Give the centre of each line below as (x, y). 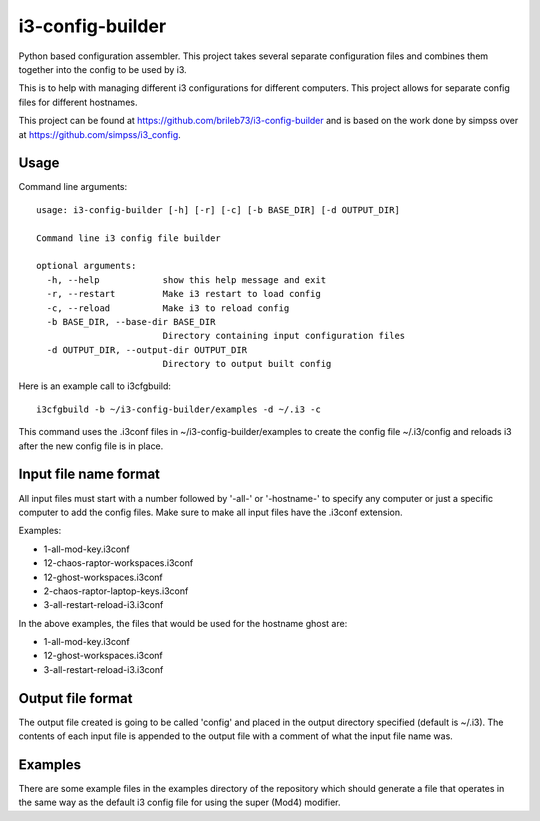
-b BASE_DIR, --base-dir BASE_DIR (131, 321)
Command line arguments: (73, 187)
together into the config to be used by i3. (102, 69)
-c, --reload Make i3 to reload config (168, 308)
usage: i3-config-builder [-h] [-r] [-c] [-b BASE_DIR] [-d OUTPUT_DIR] (218, 209)
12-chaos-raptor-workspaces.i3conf (118, 563)
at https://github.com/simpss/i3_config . (100, 134)
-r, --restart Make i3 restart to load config (184, 294)
